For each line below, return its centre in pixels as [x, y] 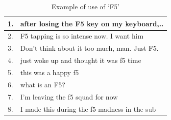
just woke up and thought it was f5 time [81, 60]
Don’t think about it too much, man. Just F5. [89, 48]
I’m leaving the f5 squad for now [69, 96]
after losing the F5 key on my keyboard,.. [92, 23]
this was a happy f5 [49, 72]
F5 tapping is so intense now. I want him [82, 36]
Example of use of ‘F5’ [85, 6]
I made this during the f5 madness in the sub [88, 109]
